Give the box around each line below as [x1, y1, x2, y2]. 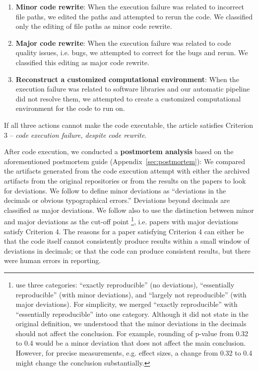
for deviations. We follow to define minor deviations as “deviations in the [4, 185, 226, 195]
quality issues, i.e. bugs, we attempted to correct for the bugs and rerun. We [15, 47, 248, 58]
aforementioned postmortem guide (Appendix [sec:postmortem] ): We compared [4, 156, 246, 166]
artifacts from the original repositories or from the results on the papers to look [4, 175, 246, 185]
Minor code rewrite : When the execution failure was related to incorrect [15, 1, 245, 11]
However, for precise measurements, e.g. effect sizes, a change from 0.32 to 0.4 [15, 348, 253, 358]
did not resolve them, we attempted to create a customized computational [15, 93, 241, 103]
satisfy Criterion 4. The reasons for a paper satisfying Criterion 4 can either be [4, 226, 244, 236]
